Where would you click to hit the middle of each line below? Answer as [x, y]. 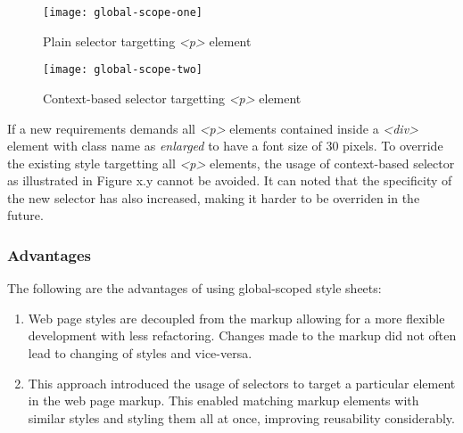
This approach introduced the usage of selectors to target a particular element [242, 383]
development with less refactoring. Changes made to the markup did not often [242, 335]
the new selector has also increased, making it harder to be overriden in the [214, 197]
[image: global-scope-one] [123, 12]
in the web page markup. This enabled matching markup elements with [223, 400]
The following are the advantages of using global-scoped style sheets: [194, 288]
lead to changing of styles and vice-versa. [140, 353]
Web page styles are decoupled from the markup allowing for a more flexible [236, 318]
